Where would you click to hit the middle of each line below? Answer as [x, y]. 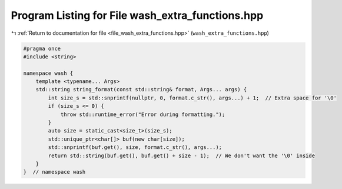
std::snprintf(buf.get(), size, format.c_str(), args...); [135, 147]
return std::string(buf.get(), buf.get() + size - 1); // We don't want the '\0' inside [181, 155]
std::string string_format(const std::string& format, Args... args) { [141, 89]
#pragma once [42, 48]
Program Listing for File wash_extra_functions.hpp [137, 15]
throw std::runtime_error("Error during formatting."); [143, 114]
